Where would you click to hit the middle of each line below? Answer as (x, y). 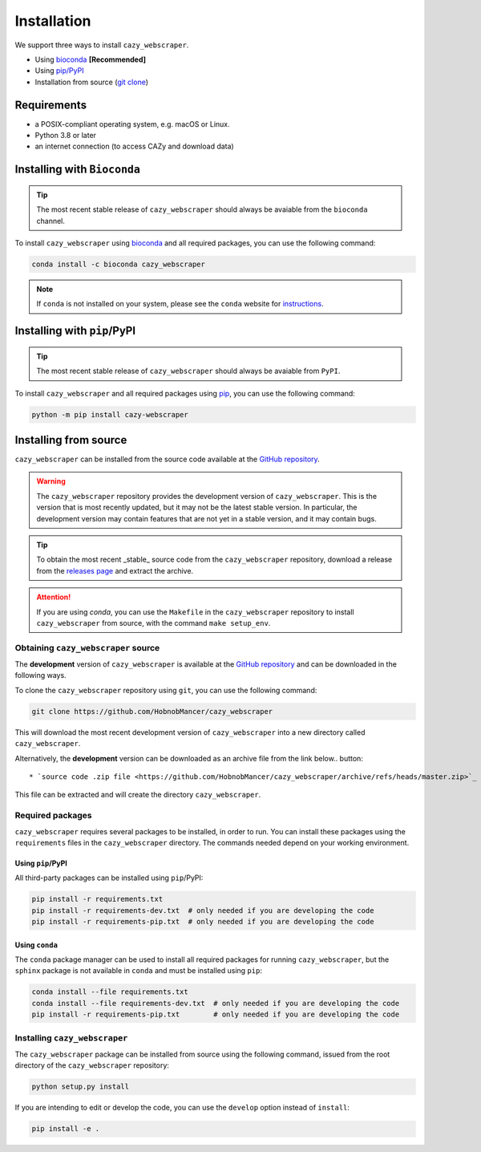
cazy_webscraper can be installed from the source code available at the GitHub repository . (167, 459)
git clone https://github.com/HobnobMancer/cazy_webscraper (152, 711)
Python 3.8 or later (65, 136)
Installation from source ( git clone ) (91, 82)
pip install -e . (66, 1129)
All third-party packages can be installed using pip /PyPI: (109, 878)
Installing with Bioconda (77, 170)
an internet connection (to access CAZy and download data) (134, 146)
